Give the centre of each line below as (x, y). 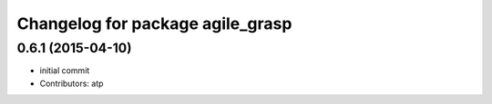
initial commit (65, 71)
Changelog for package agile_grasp (154, 24)
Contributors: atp (72, 83)
